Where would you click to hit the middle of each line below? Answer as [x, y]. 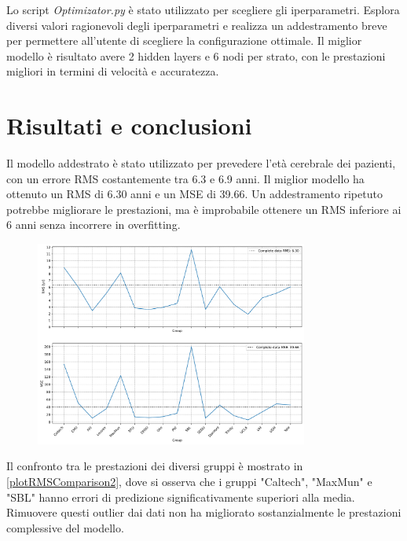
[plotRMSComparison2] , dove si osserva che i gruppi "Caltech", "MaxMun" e [189, 481]
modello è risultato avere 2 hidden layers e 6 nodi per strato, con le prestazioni [196, 55]
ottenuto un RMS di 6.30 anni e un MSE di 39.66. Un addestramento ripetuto [194, 194]
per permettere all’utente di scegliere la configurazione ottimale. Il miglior [184, 40]
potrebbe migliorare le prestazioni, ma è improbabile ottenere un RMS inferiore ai [204, 209]
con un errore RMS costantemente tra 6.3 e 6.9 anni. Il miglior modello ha [185, 178]
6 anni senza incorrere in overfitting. [93, 224]
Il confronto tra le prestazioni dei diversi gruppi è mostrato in [155, 466]
